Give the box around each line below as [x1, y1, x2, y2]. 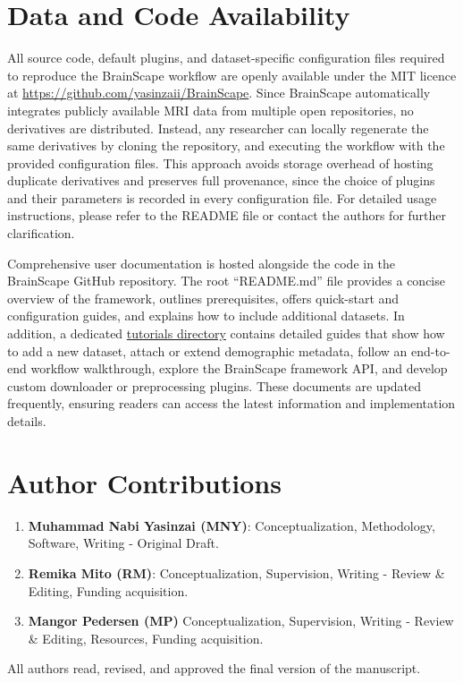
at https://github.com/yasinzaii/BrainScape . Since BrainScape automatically [7, 83, 431, 102]
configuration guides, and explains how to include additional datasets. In [7, 306, 405, 325]
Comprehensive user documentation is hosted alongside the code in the [7, 253, 396, 272]
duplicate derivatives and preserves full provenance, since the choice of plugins [7, 171, 435, 190]
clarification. [7, 224, 75, 243]
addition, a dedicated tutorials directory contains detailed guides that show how [7, 324, 445, 343]
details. [7, 412, 46, 430]
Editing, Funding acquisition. [28, 581, 189, 600]
